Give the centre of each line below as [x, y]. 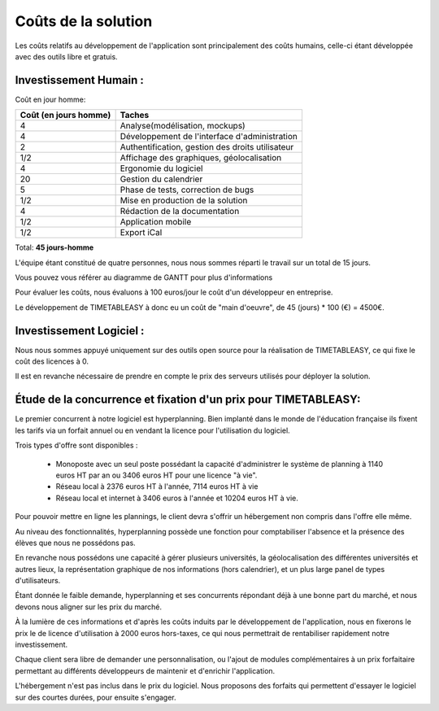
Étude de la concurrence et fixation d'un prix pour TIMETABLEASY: [188, 400]
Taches [135, 116]
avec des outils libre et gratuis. [66, 56]
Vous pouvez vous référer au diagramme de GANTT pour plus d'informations [144, 277]
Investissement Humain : [79, 80]
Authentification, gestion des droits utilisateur [207, 147]
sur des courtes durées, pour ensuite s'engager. [96, 697]
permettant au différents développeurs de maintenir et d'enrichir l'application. [145, 670]
